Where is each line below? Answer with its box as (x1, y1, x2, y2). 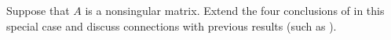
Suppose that (6, 2, 70, 18)
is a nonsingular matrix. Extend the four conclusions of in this (85, 2, 385, 18)
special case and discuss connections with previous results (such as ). (6, 17, 337, 34)
